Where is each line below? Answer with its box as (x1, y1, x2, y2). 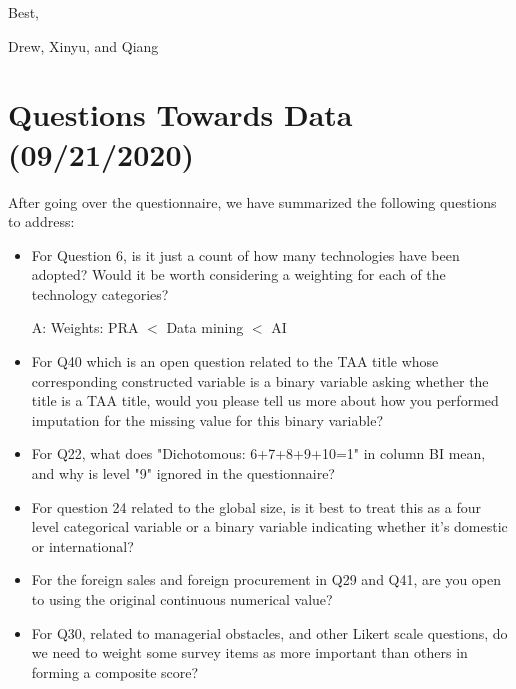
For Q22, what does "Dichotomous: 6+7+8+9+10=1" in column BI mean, (31, 443, 486, 464)
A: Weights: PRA (31, 317, 139, 338)
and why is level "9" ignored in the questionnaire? (31, 463, 335, 484)
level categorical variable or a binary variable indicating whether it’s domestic (31, 516, 508, 537)
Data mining (166, 317, 244, 338)
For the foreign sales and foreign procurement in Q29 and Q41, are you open (31, 569, 502, 590)
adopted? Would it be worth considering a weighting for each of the (31, 264, 446, 285)
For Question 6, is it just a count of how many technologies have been (31, 244, 460, 265)
